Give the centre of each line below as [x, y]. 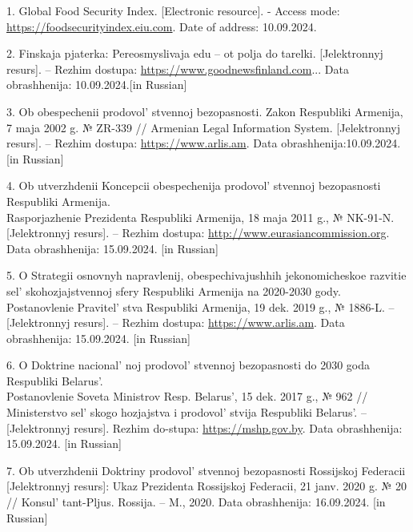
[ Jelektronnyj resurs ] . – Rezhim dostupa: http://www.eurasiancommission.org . [198, 233]
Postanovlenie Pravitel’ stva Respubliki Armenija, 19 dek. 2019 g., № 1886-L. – [200, 306]
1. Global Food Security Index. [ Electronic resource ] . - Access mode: [173, 10]
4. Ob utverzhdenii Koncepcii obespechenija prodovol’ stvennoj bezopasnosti [194, 185]
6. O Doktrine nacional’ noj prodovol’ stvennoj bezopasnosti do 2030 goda [188, 365]
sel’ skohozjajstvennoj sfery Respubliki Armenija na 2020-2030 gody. [174, 290]
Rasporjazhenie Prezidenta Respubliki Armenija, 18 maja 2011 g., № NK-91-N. [200, 217]
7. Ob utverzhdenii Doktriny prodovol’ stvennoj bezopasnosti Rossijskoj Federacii [206, 470]
